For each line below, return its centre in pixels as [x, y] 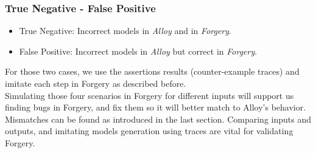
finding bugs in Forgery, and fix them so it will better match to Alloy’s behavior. [156, 107]
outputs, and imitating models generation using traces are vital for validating [149, 131]
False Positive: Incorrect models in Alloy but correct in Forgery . [138, 51]
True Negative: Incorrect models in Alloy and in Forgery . [125, 31]
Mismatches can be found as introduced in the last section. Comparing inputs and [158, 119]
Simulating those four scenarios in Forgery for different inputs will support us [149, 95]
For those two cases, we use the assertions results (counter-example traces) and [152, 71]
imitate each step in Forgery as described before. [96, 83]
